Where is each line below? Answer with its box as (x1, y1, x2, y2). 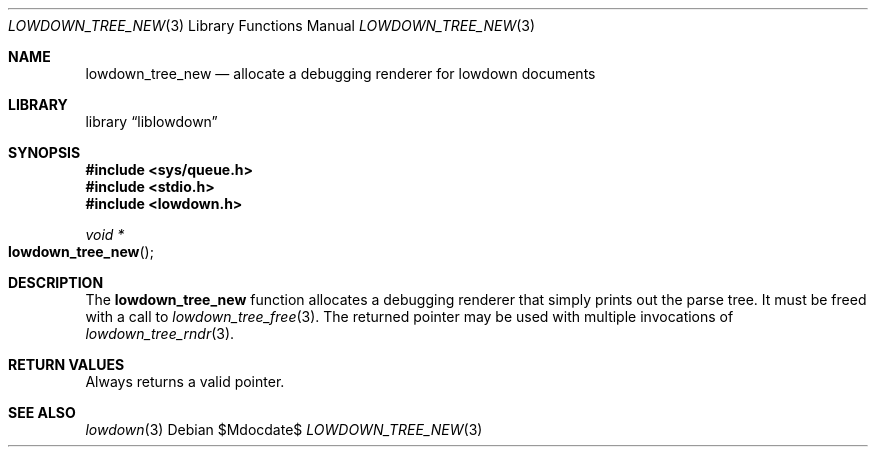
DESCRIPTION (8, 274, 104, 291)
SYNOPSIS (8, 144, 81, 161)
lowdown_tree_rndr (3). (85, 325, 235, 342)
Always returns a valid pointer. (85, 373, 285, 390)
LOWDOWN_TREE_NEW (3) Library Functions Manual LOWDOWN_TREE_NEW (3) (8, 17, 536, 34)
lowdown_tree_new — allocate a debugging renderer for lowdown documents (85, 65, 596, 82)
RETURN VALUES (8, 356, 125, 373)
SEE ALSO (8, 404, 76, 421)
